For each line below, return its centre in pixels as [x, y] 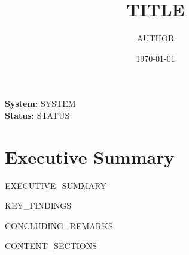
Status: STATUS [37, 115]
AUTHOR [156, 38]
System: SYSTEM [40, 103]
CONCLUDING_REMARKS [59, 225]
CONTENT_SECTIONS [51, 246]
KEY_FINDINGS [38, 205]
